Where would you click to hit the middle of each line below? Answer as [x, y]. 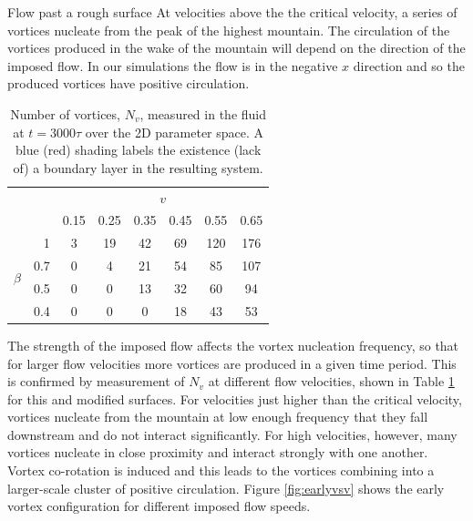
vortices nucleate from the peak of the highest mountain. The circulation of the [229, 30]
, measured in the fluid [203, 113]
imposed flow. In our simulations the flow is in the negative [173, 65]
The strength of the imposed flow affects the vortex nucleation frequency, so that [233, 345]
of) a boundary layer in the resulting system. [138, 167]
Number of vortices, [65, 113]
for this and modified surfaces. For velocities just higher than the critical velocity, [235, 398]
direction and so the [409, 65]
